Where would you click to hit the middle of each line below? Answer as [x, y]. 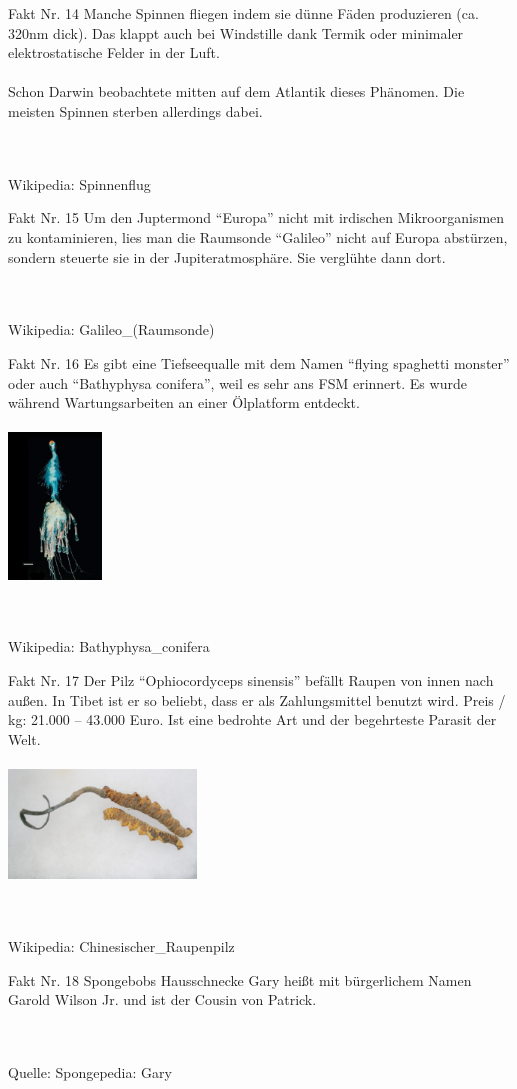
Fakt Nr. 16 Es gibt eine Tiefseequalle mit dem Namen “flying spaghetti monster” [259, 362]
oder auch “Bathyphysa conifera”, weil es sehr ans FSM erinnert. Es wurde [237, 382]
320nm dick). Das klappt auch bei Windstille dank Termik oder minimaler [236, 32]
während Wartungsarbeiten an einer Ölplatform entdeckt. [184, 402]
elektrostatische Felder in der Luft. [114, 52]
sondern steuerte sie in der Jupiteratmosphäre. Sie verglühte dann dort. [227, 256]
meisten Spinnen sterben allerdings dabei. [135, 110]
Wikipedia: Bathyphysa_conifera [109, 646]
